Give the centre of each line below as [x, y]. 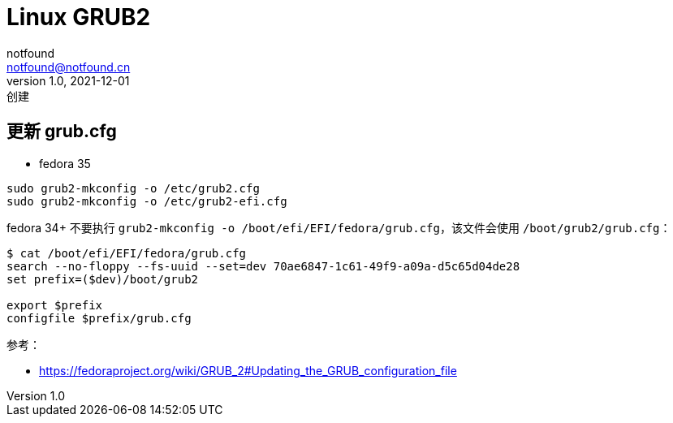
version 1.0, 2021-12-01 [68, 80]
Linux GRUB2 [79, 17]
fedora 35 [65, 163]
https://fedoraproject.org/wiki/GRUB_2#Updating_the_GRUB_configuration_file [248, 370]
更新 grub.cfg [62, 132]
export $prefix [55, 305]
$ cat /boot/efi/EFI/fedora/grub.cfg [127, 253]
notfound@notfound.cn [69, 67]
